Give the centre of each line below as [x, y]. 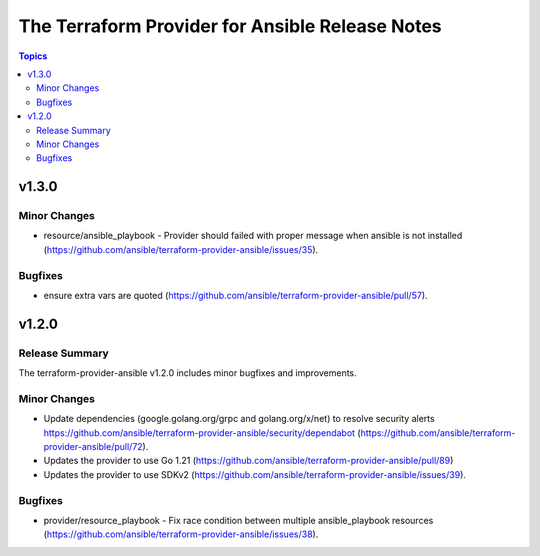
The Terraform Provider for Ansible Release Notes [230, 26]
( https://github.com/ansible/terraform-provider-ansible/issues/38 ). [181, 534]
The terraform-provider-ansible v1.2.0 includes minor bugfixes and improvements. [187, 373]
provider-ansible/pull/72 [93, 447]
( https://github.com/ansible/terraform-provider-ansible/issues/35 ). [181, 249]
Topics [33, 56]
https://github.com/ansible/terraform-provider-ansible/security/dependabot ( [202, 432]
